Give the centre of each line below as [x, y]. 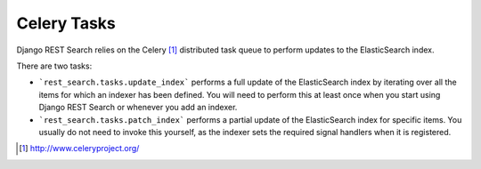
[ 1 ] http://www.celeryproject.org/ [79, 149]
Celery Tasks [66, 23]
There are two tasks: [54, 66]
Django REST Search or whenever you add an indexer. [138, 108]
